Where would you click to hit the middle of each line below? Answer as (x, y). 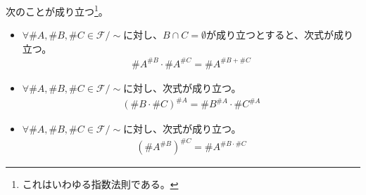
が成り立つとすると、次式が (270, 35)
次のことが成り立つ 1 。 (57, 10)
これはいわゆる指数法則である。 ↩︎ (100, 184)
